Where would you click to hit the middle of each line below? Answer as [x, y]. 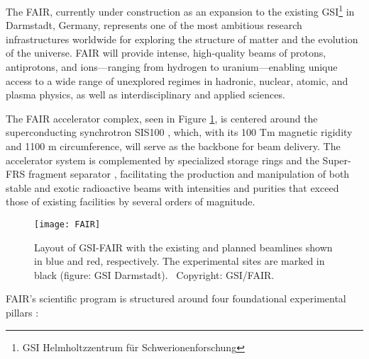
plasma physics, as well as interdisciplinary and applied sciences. [145, 95]
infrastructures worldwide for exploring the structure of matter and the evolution [182, 39]
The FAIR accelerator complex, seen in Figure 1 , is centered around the [162, 118]
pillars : [22, 312]
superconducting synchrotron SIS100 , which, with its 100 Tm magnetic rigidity [179, 132]
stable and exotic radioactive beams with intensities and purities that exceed [172, 187]
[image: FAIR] [67, 224]
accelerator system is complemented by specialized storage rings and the [163, 160]
